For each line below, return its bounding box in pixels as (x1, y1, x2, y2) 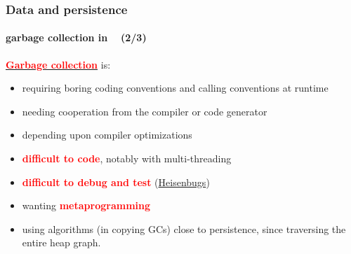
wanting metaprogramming (22, 198, 151, 213)
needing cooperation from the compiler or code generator (22, 104, 267, 118)
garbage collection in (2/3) (6, 30, 147, 45)
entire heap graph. (22, 235, 101, 250)
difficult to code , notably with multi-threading (22, 151, 232, 166)
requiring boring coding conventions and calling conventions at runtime (22, 80, 329, 95)
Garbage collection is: (6, 57, 111, 71)
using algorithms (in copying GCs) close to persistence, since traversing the (22, 221, 346, 236)
